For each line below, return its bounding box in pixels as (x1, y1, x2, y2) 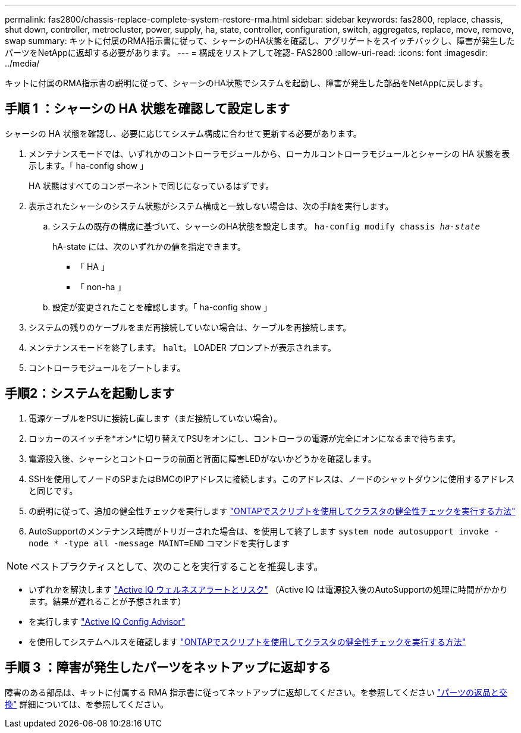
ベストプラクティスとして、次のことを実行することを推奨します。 (30, 560, 324, 572)
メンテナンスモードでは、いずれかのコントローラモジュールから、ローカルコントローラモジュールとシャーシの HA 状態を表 (29, 148, 510, 159)
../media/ (5, 58, 40, 68)
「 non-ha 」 (76, 281, 126, 292)
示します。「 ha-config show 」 (29, 160, 149, 171)
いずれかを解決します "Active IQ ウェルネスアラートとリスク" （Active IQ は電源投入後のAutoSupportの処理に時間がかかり (29, 584, 509, 594)
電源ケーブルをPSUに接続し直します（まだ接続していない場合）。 (29, 413, 283, 423)
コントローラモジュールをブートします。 (29, 362, 186, 373)
